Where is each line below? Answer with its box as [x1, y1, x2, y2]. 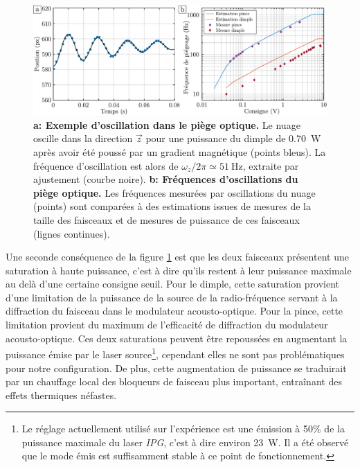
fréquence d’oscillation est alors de [33, 158, 179, 173]
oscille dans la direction [33, 131, 133, 146]
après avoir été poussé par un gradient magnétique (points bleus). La [33, 144, 326, 159]
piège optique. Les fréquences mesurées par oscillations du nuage [33, 185, 316, 200]
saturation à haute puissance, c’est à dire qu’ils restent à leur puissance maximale [6, 263, 352, 277]
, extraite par [242, 158, 299, 173]
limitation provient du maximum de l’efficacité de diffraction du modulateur [6, 317, 328, 332]
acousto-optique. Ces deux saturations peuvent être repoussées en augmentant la [6, 331, 348, 345]
